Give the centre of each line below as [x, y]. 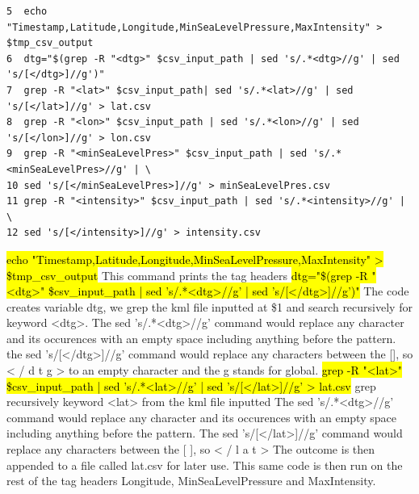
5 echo [27, 11]
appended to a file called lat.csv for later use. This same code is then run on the [205, 465]
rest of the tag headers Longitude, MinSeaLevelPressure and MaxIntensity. [191, 481]
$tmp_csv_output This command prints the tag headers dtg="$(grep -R [187, 275]
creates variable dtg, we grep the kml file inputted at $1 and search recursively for [209, 306]
